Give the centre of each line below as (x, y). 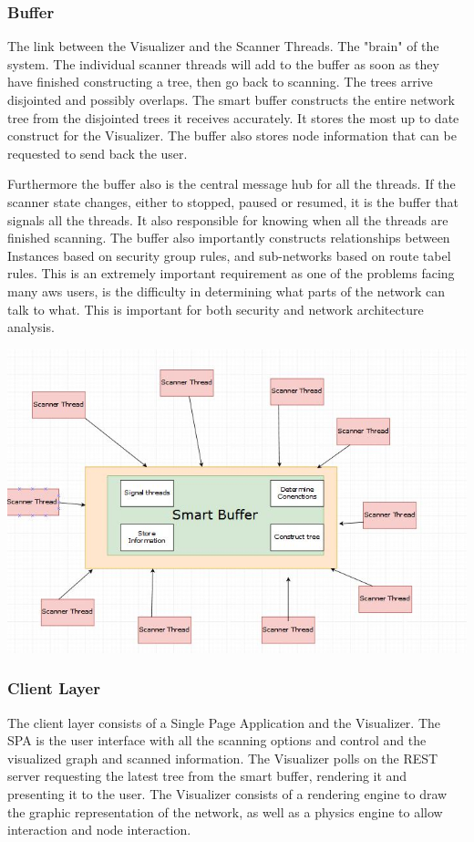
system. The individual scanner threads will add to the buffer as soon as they (223, 63)
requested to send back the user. (98, 153)
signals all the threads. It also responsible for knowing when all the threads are (228, 219)
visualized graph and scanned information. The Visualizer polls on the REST (223, 758)
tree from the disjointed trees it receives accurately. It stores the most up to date (233, 117)
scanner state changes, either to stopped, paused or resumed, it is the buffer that (233, 201)
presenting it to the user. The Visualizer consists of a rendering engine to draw (227, 794)
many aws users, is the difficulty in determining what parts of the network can (227, 291)
